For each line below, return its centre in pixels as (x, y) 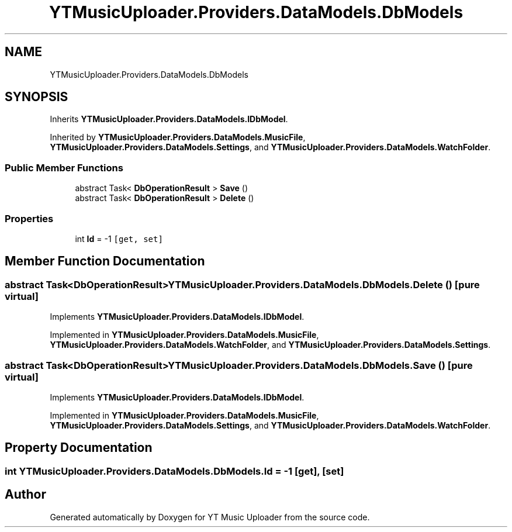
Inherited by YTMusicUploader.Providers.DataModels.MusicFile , (178, 137)
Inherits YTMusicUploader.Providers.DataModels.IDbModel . (169, 119)
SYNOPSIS (37, 97)
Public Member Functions (64, 167)
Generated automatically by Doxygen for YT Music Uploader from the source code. (210, 517)
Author (25, 495)
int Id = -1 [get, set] (119, 239)
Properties (29, 218)
